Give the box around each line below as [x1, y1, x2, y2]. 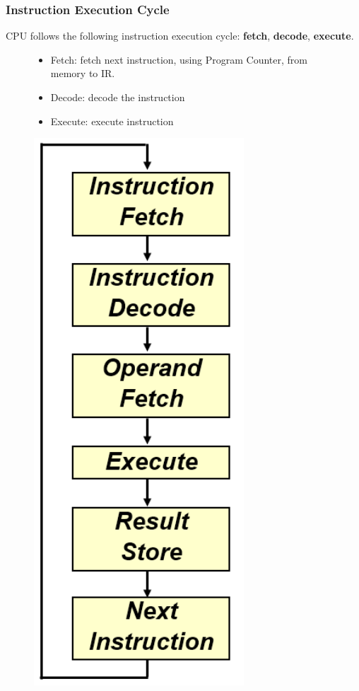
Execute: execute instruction [50, 113, 174, 128]
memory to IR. [50, 66, 115, 81]
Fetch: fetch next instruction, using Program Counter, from [50, 52, 308, 66]
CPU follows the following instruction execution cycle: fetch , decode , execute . [6, 28, 354, 43]
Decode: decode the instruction [50, 90, 185, 104]
